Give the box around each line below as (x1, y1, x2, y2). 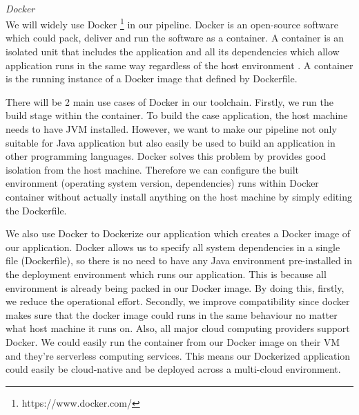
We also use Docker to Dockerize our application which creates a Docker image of (6, 226, 351, 241)
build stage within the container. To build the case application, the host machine (6, 108, 348, 122)
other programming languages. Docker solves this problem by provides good (6, 149, 326, 163)
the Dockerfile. (6, 203, 67, 217)
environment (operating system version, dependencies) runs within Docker (6, 176, 319, 190)
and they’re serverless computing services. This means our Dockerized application (6, 348, 351, 362)
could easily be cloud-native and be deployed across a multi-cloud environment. (6, 362, 341, 376)
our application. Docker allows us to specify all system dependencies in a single (6, 239, 340, 254)
